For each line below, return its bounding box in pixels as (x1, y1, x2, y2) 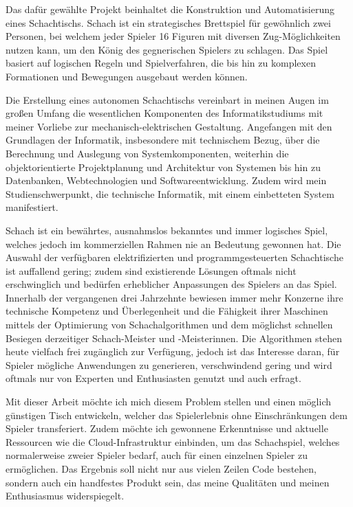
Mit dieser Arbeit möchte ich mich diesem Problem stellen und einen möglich (6, 394, 332, 409)
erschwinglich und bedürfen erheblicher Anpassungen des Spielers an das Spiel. (6, 277, 337, 291)
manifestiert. (6, 200, 58, 214)
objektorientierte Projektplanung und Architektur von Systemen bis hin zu (6, 159, 321, 174)
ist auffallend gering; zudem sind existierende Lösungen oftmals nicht (6, 263, 297, 278)
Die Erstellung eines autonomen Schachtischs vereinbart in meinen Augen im (6, 92, 329, 106)
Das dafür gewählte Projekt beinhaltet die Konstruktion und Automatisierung (6, 2, 335, 16)
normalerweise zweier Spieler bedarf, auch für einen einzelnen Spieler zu (6, 448, 308, 462)
